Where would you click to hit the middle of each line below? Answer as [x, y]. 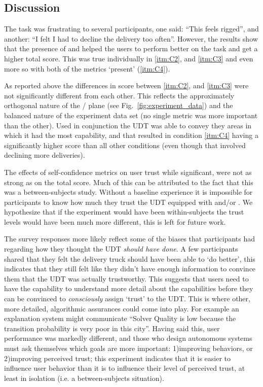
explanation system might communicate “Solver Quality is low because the [120, 318]
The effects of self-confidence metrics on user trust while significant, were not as [128, 172]
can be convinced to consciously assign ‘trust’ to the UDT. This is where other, [127, 298]
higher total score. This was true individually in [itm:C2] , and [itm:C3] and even [129, 58]
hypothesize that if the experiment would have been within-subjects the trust [124, 212]
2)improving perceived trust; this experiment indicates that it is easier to [118, 358]
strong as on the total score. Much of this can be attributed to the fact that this [129, 182]
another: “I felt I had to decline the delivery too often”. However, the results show [131, 38]
